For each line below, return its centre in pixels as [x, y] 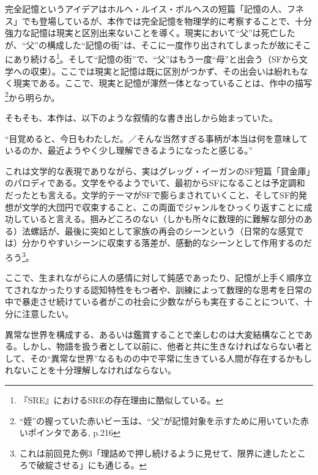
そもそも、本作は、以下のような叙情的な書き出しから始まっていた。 [142, 118]
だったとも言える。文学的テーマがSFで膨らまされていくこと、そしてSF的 [152, 195]
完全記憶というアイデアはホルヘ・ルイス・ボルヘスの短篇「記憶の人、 [146, 9]
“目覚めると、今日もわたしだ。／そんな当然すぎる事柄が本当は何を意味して [157, 138]
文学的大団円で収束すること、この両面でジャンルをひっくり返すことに [163, 207]
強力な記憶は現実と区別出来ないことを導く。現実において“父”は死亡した [150, 33]
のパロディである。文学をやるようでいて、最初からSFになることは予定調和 [155, 183]
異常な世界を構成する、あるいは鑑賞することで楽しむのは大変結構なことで [155, 334]
